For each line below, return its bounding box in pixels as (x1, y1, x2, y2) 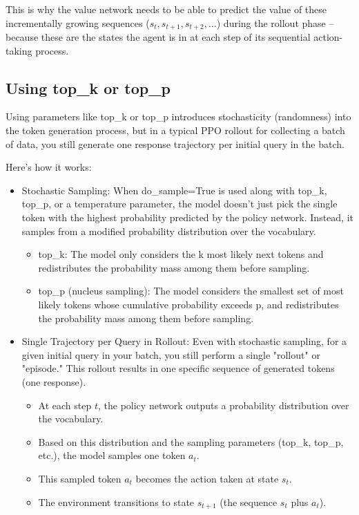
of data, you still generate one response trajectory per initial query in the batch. (6, 136, 345, 151)
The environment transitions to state (38, 494, 195, 509)
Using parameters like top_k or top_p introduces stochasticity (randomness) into (6, 109, 351, 124)
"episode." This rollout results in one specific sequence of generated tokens (21, 361, 335, 375)
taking (6, 43, 32, 57)
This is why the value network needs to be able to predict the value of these (6, 2, 327, 16)
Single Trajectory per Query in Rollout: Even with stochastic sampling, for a (21, 334, 347, 348)
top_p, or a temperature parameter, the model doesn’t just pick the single (21, 196, 338, 211)
